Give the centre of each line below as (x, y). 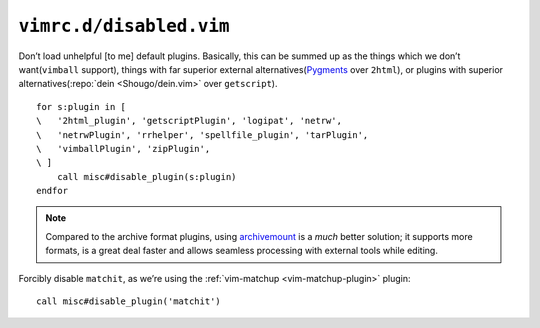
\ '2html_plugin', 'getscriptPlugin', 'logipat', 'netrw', (189, 121)
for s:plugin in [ (81, 106)
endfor (52, 191)
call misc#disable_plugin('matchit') (129, 301)
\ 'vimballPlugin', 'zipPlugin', (123, 148)
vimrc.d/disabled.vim (124, 26)
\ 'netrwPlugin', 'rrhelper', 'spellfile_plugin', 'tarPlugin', (202, 134)
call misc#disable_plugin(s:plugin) (146, 176)
